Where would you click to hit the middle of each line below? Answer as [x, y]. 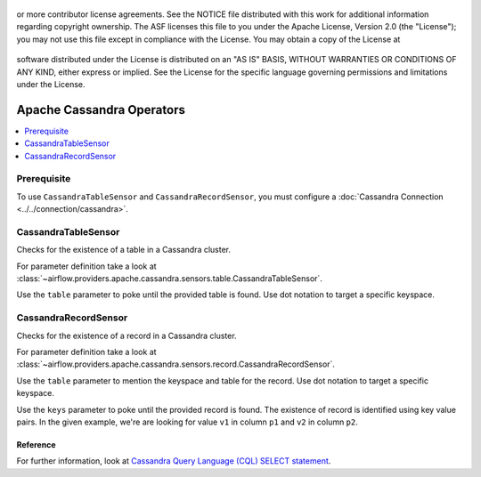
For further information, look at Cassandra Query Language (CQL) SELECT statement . [174, 461]
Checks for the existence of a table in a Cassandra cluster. [124, 250]
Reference [36, 444]
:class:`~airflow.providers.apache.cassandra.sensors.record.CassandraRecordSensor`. [176, 364]
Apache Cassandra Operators [101, 110]
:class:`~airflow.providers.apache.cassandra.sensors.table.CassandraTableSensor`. [169, 279]
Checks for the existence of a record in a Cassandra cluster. [126, 336]
